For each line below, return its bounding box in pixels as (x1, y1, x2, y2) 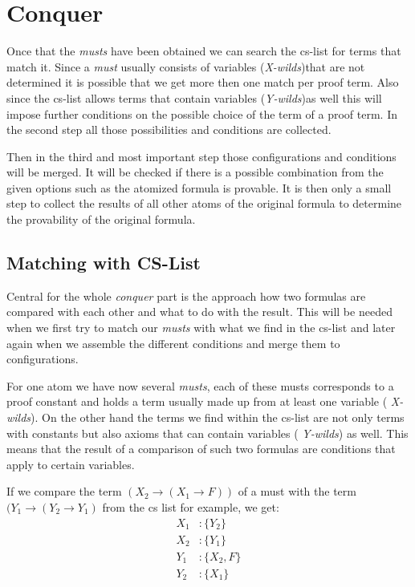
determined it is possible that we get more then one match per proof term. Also (6, 74, 399, 91)
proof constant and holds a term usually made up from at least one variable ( (6, 393, 388, 410)
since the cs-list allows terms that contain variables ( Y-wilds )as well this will (6, 89, 382, 106)
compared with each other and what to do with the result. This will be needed (6, 303, 393, 320)
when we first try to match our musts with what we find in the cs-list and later (6, 319, 396, 336)
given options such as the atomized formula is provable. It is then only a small (6, 179, 392, 196)
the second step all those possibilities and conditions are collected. (6, 121, 332, 138)
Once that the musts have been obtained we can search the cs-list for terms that (6, 43, 401, 59)
